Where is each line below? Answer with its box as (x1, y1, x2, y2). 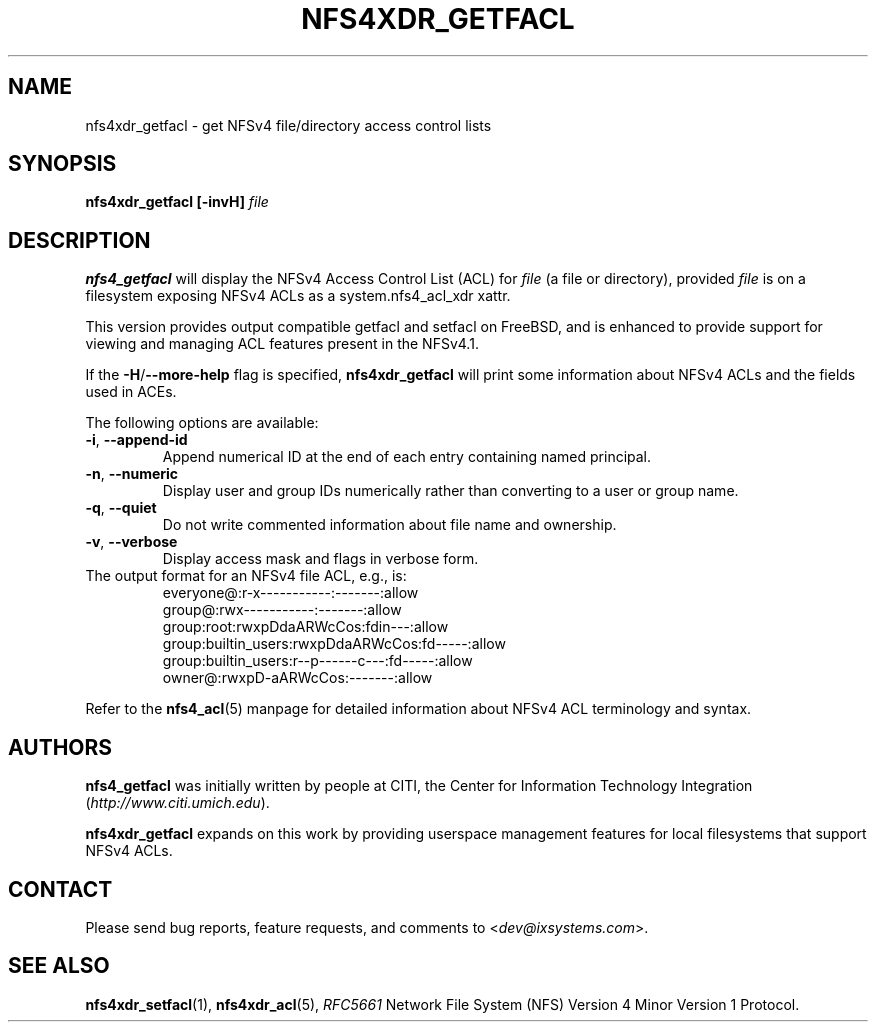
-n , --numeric (85, 465, 179, 483)
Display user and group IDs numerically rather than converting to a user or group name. (162, 482, 739, 500)
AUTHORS (8, 734, 113, 760)
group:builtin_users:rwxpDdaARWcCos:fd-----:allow (162, 635, 506, 653)
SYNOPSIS (8, 151, 117, 177)
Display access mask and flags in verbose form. (162, 550, 479, 568)
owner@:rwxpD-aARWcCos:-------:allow (162, 669, 433, 687)
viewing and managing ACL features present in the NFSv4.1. (85, 335, 479, 353)
